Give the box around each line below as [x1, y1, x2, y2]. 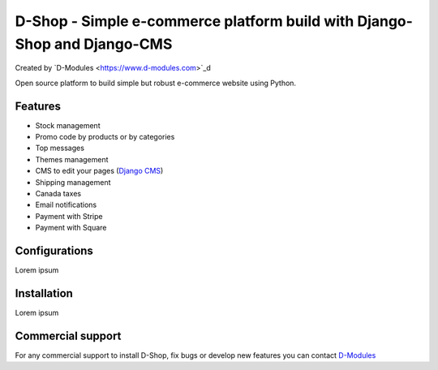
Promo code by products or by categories [35, 132, 175, 142]
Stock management [35, 120, 101, 130]
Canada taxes [35, 188, 81, 198]
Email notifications [35, 200, 97, 210]
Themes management [35, 154, 109, 164]
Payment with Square [35, 223, 107, 233]
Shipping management [35, 177, 111, 187]
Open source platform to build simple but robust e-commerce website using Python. [15, 78, 296, 88]
